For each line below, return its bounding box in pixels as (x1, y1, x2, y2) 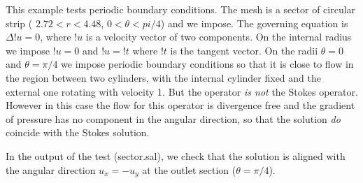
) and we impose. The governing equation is (160, 15, 348, 30)
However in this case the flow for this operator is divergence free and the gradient (6, 98, 355, 112)
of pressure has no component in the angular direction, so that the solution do (6, 111, 341, 126)
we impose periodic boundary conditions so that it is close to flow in (61, 57, 354, 71)
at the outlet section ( (142, 162, 236, 177)
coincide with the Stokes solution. (6, 125, 150, 140)
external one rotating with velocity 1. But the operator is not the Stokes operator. (6, 84, 358, 98)
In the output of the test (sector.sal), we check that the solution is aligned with (6, 148, 346, 163)
